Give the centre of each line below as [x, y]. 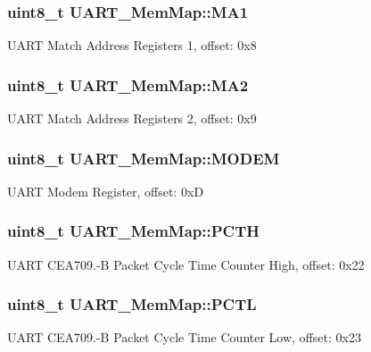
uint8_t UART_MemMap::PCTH [133, 231]
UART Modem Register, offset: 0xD [106, 191]
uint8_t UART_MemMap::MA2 [128, 84]
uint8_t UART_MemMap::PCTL [132, 304]
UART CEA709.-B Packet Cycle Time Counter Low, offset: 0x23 [184, 337]
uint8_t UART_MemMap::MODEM [144, 158]
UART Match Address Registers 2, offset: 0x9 [132, 118]
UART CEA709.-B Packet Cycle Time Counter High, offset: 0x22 [186, 264]
